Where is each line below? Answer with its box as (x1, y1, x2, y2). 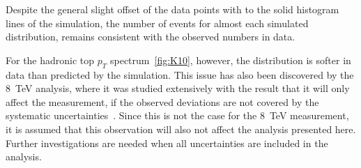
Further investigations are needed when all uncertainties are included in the (6, 135, 328, 150)
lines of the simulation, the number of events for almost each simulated (6, 15, 309, 30)
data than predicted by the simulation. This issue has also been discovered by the (6, 67, 354, 82)
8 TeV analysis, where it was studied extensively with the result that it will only (6, 81, 350, 96)
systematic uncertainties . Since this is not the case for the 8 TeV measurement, (6, 108, 349, 123)
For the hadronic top (6, 52, 95, 67)
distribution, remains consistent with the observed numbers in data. (6, 29, 295, 44)
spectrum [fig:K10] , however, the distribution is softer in (109, 52, 351, 67)
